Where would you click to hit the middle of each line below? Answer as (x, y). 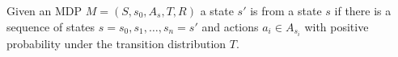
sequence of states (51, 26)
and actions (230, 26)
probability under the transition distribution (116, 43)
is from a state (286, 10)
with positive (337, 26)
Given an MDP (44, 10)
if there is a (363, 10)
